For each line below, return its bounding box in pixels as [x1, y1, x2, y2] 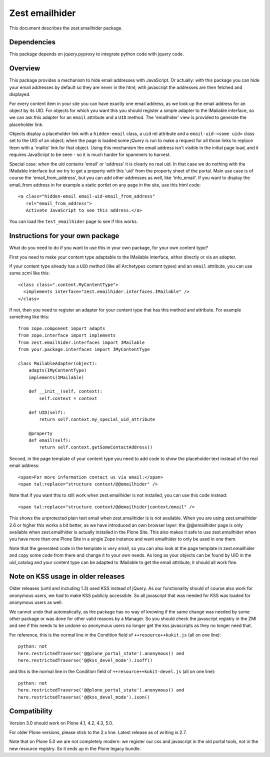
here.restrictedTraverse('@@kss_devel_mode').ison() [18, 694, 150, 700]
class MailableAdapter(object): [18, 360, 97, 366]
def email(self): [28, 437, 71, 443]
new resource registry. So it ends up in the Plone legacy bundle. [9, 745, 141, 751]
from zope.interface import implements [18, 332, 116, 338]
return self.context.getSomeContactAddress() [39, 444, 152, 450]
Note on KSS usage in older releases [9, 572, 125, 581]
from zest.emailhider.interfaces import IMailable [18, 339, 145, 345]
